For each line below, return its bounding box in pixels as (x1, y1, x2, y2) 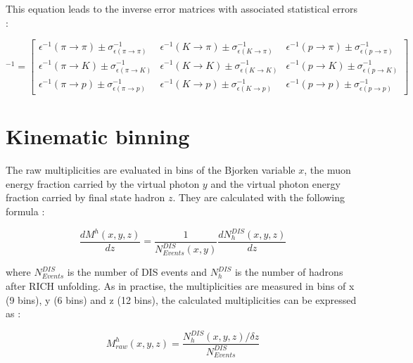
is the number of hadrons (234, 265, 343, 279)
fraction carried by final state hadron (6, 190, 165, 205)
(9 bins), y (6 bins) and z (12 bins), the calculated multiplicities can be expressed (6, 292, 357, 307)
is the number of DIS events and (67, 265, 208, 279)
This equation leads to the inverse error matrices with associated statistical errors (6, 1, 357, 15)
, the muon (304, 163, 351, 177)
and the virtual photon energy (210, 176, 341, 191)
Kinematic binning (6, 122, 190, 151)
